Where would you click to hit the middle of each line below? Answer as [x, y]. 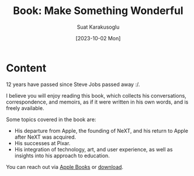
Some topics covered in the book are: [51, 119]
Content [26, 68]
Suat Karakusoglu [98, 27]
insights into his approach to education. [62, 156]
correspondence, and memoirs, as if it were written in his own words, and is [97, 102]
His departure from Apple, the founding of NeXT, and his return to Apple [101, 130]
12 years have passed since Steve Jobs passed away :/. [73, 84]
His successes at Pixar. [42, 143]
